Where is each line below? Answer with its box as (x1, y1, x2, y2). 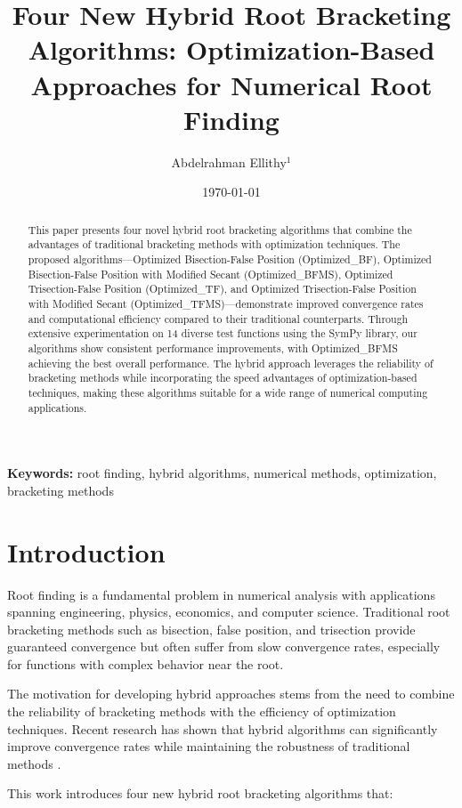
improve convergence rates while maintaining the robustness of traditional (7, 737, 410, 755)
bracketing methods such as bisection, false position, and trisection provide (7, 619, 416, 638)
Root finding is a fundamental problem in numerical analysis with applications (7, 585, 435, 603)
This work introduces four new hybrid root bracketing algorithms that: (7, 784, 393, 803)
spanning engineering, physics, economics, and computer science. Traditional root (7, 602, 450, 621)
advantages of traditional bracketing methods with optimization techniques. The (28, 237, 401, 252)
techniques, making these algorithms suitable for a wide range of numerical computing (28, 384, 428, 400)
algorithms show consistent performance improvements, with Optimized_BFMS (28, 340, 398, 355)
